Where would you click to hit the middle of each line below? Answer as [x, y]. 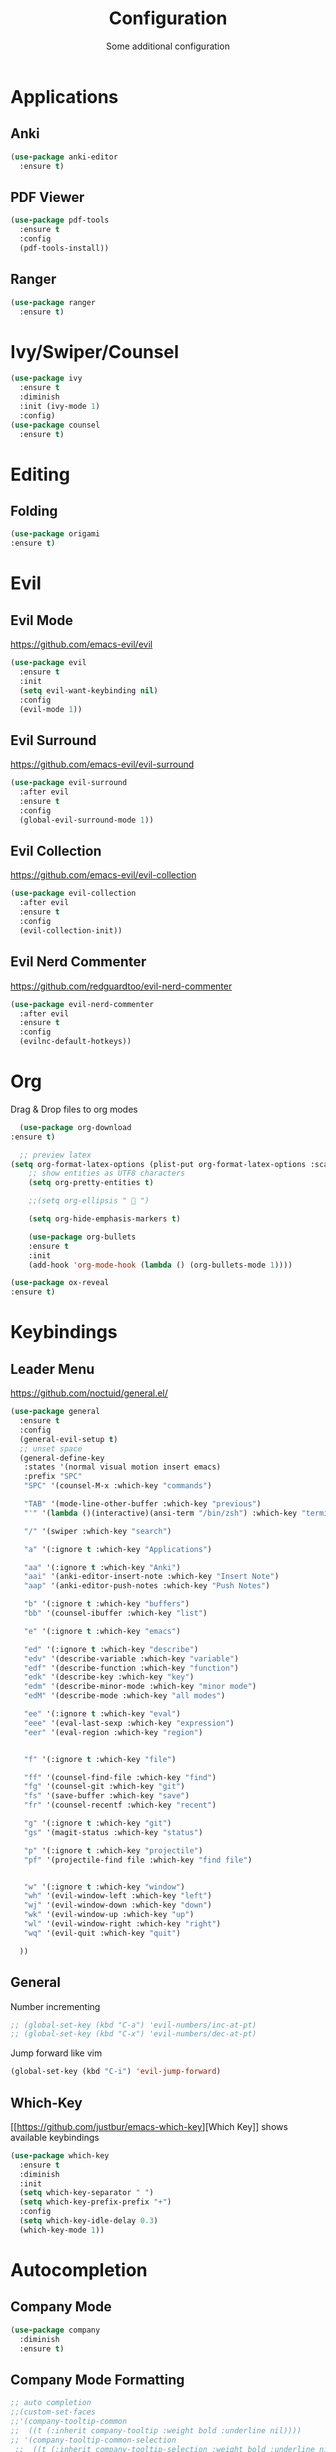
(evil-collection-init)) [71, 930]
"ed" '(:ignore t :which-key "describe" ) [111, 1649]
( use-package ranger [53, 302]
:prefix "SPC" [53, 1477]
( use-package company [55, 2330]
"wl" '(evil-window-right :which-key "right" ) [122, 1924]
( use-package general [55, 1412]
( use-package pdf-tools [60, 220]
